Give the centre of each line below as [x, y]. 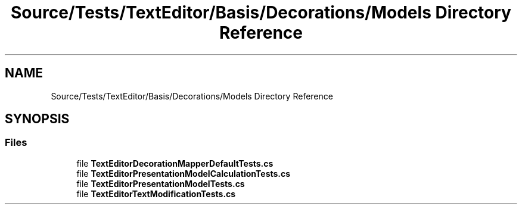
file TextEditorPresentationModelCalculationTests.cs [184, 173]
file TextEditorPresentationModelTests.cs [161, 183]
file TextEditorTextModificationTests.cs [156, 194]
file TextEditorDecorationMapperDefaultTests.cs [175, 163]
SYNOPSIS [37, 119]
